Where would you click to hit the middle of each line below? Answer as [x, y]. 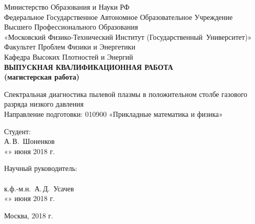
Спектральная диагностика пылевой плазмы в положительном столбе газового [126, 94]
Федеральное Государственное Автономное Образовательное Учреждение [119, 17]
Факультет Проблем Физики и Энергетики [70, 47]
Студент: [18, 131]
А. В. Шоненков [29, 141]
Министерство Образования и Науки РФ [67, 7]
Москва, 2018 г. [29, 215]
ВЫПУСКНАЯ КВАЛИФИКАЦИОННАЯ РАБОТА [89, 67]
